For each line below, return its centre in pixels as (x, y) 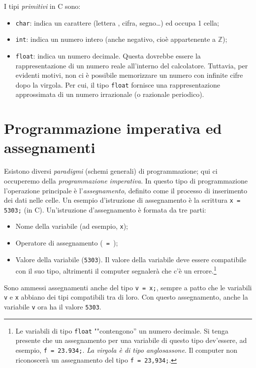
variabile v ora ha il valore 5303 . (53, 306)
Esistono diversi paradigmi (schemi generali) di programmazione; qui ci (111, 171)
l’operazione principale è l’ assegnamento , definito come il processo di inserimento (126, 190)
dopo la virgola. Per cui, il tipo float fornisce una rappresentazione (118, 84)
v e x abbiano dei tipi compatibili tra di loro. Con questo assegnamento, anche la (126, 297)
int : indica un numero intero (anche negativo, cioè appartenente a (116, 39)
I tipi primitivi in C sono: (42, 6)
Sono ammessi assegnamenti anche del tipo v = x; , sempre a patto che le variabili (128, 287)
